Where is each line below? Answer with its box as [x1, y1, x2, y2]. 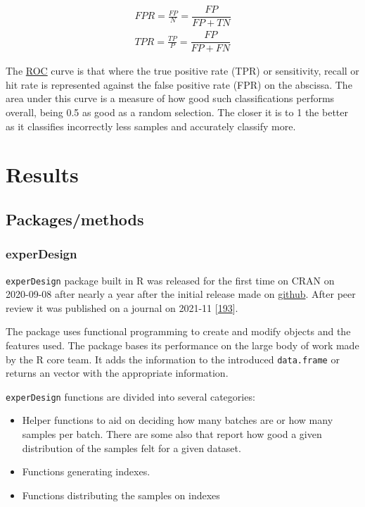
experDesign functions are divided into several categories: [6, 389, 255, 403]
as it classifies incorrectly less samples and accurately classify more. [6, 118, 296, 133]
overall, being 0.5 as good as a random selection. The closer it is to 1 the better [6, 104, 348, 119]
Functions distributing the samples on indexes [22, 487, 220, 502]
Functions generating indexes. [22, 464, 151, 479]
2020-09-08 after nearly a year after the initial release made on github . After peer [6, 287, 356, 301]
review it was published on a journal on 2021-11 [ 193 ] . [6, 300, 238, 315]
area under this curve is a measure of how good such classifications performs [6, 91, 335, 106]
